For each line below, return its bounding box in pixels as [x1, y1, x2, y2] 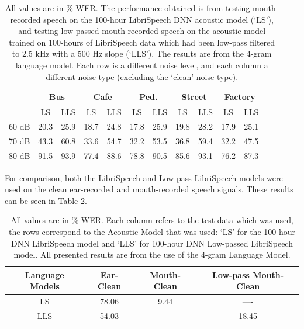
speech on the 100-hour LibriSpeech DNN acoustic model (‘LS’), [43, 13, 274, 25]
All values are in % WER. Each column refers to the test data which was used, [11, 214, 293, 226]
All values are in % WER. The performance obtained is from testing [5, 2, 250, 13]
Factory [224, 91, 255, 103]
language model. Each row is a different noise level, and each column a [15, 58, 268, 71]
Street [181, 91, 207, 103]
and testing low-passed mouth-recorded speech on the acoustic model [18, 25, 266, 37]
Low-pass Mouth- [212, 268, 284, 280]
